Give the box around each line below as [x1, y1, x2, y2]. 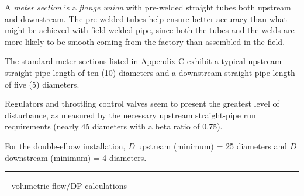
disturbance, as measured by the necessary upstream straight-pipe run [5, 108, 256, 121]
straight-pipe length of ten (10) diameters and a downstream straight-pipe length [5, 66, 295, 78]
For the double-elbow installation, [5, 139, 126, 152]
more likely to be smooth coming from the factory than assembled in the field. [5, 35, 285, 47]
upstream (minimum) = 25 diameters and [137, 139, 288, 152]
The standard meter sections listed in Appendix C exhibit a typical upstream [5, 55, 282, 67]
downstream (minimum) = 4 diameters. [5, 151, 147, 163]
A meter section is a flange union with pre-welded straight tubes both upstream [5, 1, 291, 13]
